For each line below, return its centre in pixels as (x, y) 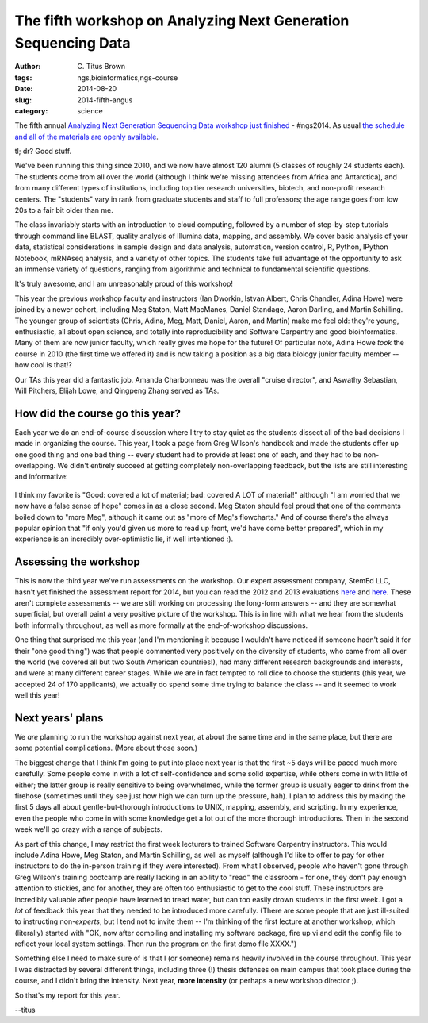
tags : (23, 77)
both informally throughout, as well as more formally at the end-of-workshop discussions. (161, 625)
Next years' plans (59, 718)
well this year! (37, 695)
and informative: (41, 477)
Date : (24, 89)
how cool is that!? (44, 365)
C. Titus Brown (101, 67)
